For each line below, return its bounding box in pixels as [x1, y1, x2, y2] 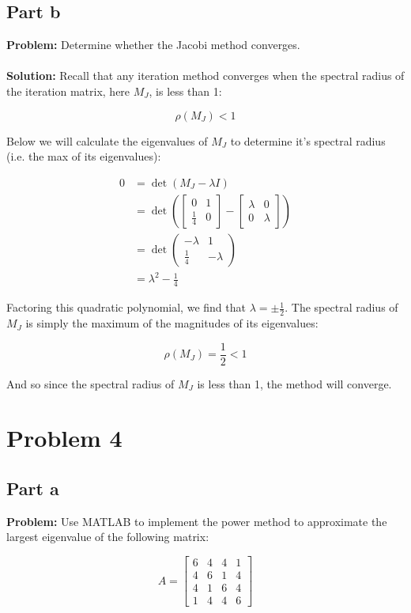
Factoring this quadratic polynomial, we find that [6, 299, 246, 316]
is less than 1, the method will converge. [197, 375, 392, 392]
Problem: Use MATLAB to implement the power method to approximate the [6, 513, 387, 529]
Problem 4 [6, 422, 123, 454]
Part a [6, 476, 59, 501]
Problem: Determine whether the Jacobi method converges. [6, 36, 300, 53]
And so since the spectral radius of [6, 375, 175, 392]
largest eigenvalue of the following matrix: [6, 528, 209, 545]
